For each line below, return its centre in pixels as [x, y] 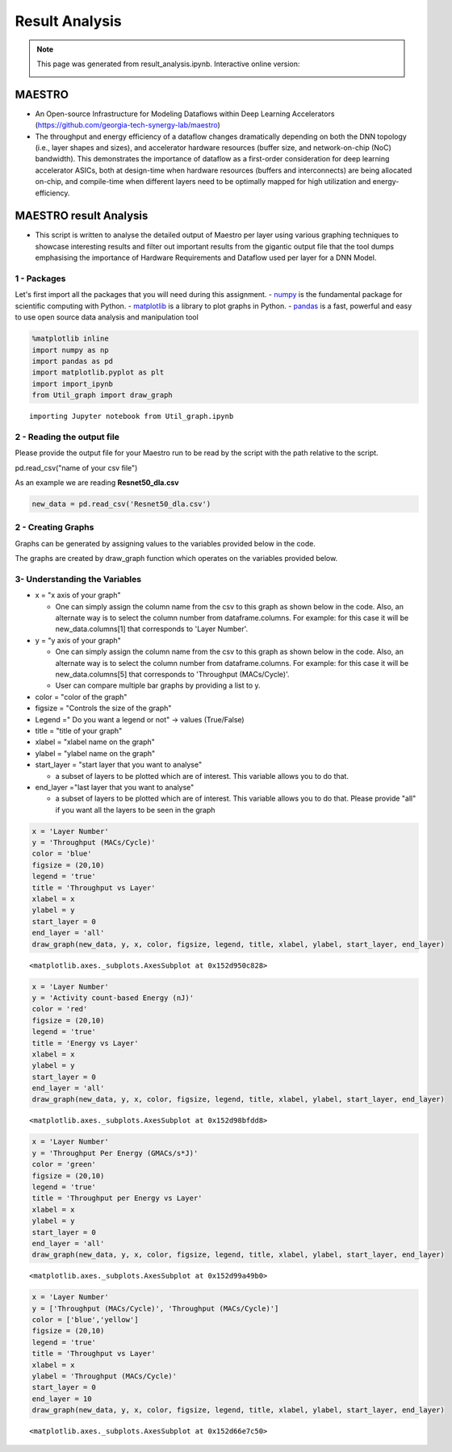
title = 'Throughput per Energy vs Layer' [117, 1198]
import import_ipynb [72, 384]
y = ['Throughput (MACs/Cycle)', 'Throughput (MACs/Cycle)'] [155, 1308]
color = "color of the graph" [81, 697]
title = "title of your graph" [79, 730]
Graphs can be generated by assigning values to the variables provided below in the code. [165, 543]
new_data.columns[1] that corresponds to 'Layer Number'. [152, 629]
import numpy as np [70, 350]
